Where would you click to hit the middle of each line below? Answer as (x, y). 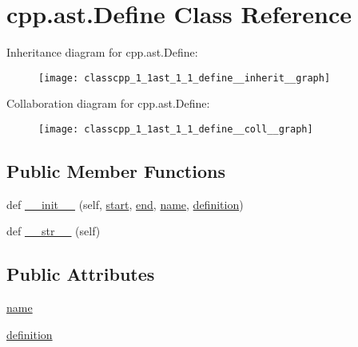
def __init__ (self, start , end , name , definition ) (125, 204)
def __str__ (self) (54, 231)
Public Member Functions (116, 171)
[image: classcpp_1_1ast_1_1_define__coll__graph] (176, 129)
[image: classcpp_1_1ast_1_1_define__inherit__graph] (185, 78)
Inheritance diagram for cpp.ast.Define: (102, 52)
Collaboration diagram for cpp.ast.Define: (108, 103)
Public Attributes (81, 274)
